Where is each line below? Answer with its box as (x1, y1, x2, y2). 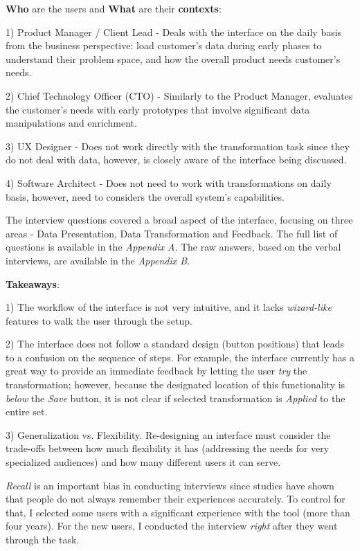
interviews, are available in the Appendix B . (6, 253, 190, 267)
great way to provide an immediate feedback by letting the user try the (6, 363, 307, 378)
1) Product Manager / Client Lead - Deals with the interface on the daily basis (6, 24, 342, 39)
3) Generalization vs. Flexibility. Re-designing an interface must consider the (6, 427, 331, 442)
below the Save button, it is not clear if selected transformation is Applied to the (6, 390, 345, 405)
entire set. (6, 404, 48, 419)
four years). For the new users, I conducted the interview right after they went (6, 518, 338, 533)
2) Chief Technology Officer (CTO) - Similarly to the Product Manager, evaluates (6, 88, 353, 102)
